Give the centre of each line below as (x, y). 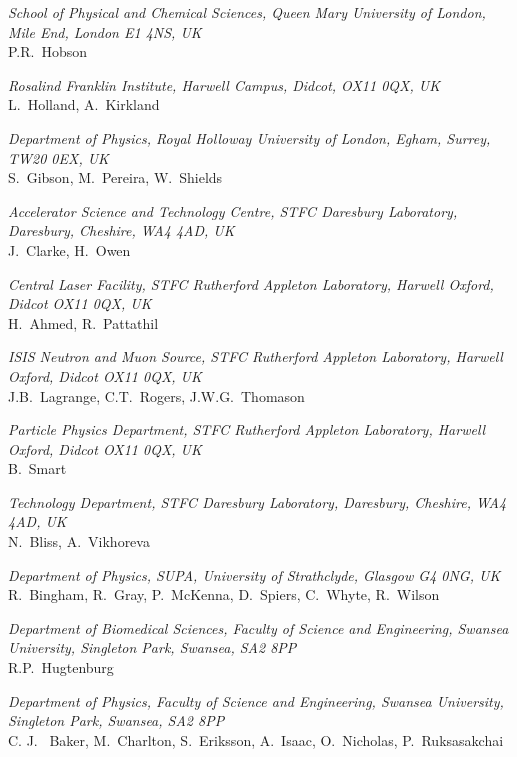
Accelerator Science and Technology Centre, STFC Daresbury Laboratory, (233, 210)
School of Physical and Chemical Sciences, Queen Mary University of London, (247, 12)
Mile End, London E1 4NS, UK (105, 31)
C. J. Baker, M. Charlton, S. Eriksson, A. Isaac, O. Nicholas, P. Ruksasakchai (256, 739)
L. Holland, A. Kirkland (84, 104)
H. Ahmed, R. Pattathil (83, 322)
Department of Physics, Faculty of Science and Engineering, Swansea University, (256, 700)
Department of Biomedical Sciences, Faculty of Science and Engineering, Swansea (258, 627)
